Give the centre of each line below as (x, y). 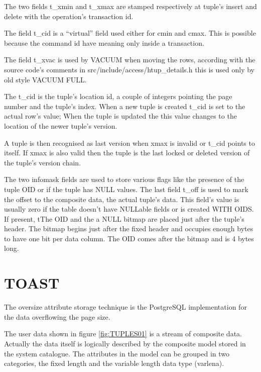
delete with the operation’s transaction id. (69, 16)
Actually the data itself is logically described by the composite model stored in (125, 343)
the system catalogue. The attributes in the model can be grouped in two (117, 353)
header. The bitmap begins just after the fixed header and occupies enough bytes (129, 228)
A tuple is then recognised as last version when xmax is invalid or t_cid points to (129, 143)
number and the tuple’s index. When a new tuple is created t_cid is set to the (125, 106)
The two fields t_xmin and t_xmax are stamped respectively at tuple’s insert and (130, 6)
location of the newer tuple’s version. (61, 125)
